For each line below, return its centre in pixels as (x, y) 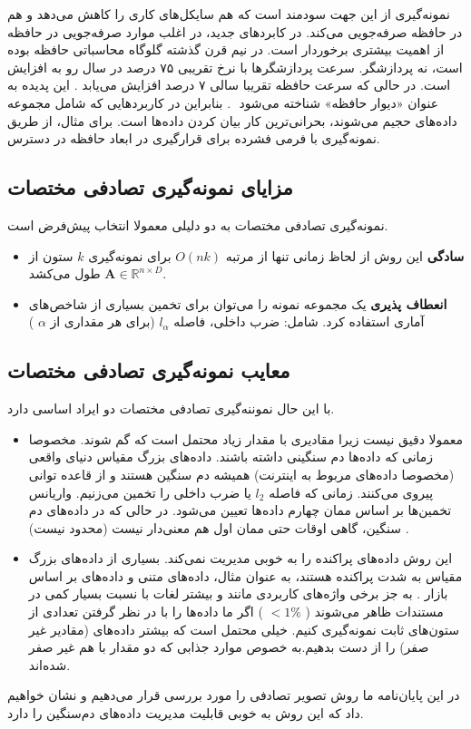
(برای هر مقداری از (103, 321)
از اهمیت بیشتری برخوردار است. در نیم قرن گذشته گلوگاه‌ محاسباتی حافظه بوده (226, 49)
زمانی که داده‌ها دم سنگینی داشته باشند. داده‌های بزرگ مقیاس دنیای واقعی (231, 457)
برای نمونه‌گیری (130, 255)
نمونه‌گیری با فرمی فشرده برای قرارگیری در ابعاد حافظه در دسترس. (194, 138)
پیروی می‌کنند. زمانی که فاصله (351, 492)
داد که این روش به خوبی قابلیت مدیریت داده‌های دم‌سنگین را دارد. (186, 713)
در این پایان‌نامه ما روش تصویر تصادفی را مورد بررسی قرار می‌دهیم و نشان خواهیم (234, 695)
